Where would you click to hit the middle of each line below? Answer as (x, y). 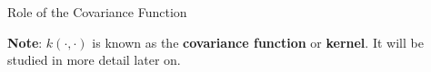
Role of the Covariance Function (97, 12)
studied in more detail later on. (94, 60)
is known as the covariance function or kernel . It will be (258, 42)
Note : (25, 42)
